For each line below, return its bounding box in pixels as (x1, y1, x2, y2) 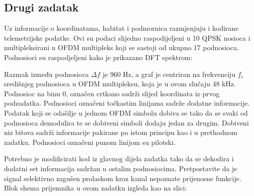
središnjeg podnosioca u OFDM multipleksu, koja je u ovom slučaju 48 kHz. (4, 78, 236, 89)
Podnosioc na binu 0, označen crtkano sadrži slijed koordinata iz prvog (4, 88, 220, 98)
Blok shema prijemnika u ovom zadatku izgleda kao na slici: (4, 183, 187, 193)
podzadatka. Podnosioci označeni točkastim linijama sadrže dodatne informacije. (4, 98, 250, 108)
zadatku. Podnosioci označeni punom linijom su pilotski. (4, 136, 176, 147)
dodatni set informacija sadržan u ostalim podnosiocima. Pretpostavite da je (4, 163, 237, 173)
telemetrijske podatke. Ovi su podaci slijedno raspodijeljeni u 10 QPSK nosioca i (4, 32, 251, 43)
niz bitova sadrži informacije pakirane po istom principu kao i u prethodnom (4, 127, 238, 137)
